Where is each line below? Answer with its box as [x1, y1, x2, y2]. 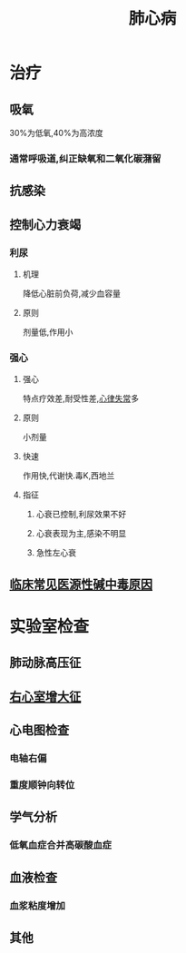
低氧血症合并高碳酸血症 [9, 839, 112, 851]
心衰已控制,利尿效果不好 [35, 509, 127, 520]
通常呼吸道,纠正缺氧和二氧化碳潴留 [9, 152, 162, 164]
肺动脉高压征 [9, 655, 82, 671]
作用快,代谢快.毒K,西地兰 [22, 470, 115, 481]
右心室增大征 [9, 689, 82, 704]
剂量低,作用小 [22, 327, 73, 337]
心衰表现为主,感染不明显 [35, 528, 127, 539]
